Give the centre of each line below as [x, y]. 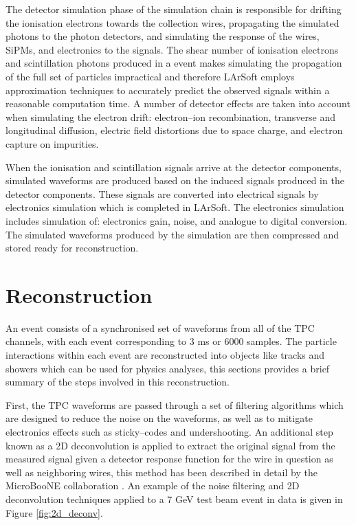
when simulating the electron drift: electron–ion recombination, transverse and [170, 116]
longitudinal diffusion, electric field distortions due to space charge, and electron [174, 130]
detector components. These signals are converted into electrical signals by [162, 193]
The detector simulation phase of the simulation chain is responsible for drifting [174, 9]
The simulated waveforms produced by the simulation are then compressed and [173, 234]
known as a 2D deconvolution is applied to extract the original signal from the [170, 445]
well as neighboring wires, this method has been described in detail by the [162, 472]
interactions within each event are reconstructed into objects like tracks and [165, 355]
